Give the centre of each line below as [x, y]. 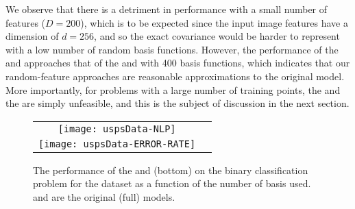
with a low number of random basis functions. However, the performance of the [172, 49]
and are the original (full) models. [104, 196]
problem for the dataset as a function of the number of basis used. [172, 183]
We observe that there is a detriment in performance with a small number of [167, 9]
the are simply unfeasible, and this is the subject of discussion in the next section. [177, 103]
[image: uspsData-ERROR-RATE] [117, 144]
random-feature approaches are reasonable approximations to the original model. [175, 76]
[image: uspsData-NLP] [117, 128]
